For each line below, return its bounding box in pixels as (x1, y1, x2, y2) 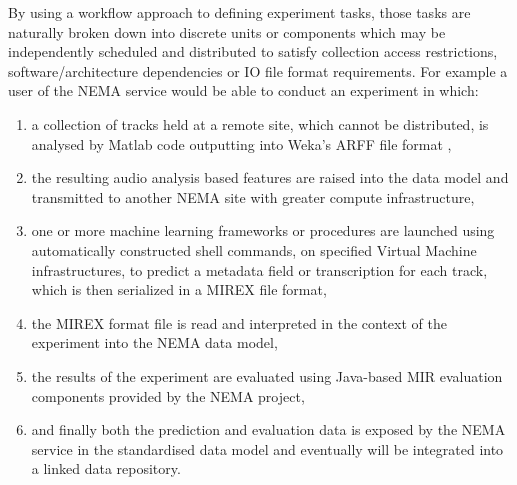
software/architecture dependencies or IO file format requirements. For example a (8, 60, 508, 81)
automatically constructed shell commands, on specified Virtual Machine (31, 239, 477, 260)
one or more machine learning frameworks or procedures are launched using (31, 220, 495, 241)
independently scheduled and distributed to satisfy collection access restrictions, (8, 41, 498, 62)
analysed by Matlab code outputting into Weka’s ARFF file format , (31, 133, 452, 154)
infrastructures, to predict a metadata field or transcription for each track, (31, 259, 488, 280)
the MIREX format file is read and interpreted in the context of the (31, 312, 447, 333)
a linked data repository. (31, 458, 181, 479)
